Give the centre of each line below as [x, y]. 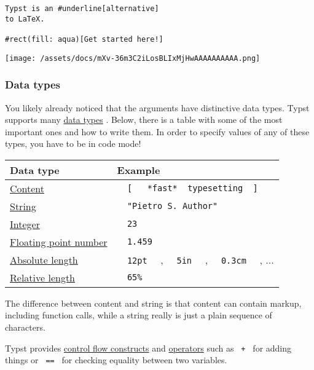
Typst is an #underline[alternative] [82, 9]
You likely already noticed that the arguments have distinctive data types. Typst [157, 107]
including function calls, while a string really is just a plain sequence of [139, 315]
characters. [25, 327]
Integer [25, 224]
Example [139, 170]
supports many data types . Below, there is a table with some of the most [144, 120]
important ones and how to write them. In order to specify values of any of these [157, 131]
